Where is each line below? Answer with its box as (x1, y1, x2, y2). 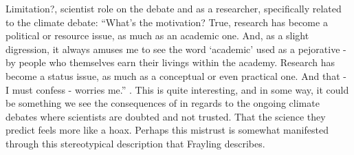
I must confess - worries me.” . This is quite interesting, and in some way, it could (5, 82, 349, 96)
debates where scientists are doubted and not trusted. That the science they (5, 109, 326, 123)
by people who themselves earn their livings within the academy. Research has (5, 55, 335, 70)
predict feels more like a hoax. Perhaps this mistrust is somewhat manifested (5, 123, 329, 137)
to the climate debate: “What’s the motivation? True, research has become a (5, 14, 328, 29)
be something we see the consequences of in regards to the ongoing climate (5, 96, 320, 110)
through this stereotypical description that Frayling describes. (5, 136, 265, 150)
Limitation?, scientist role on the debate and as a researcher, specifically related (5, 1, 342, 15)
